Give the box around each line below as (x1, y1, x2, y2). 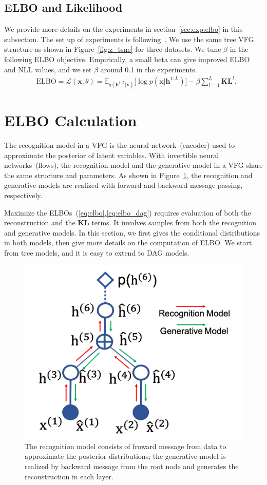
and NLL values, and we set (4, 64, 92, 74)
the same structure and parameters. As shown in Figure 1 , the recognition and (4, 169, 253, 180)
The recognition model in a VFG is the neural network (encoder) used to (4, 140, 235, 150)
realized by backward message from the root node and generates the (25, 460, 239, 471)
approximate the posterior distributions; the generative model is (25, 451, 226, 461)
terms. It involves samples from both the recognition (91, 217, 257, 228)
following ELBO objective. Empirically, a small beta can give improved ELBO (4, 53, 250, 64)
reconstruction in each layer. (25, 471, 113, 481)
